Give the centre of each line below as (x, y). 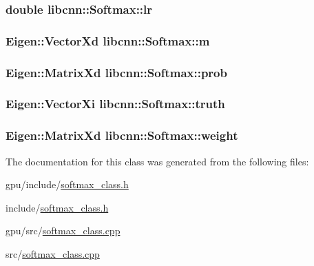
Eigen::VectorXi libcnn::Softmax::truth (115, 104)
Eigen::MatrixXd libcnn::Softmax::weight (122, 135)
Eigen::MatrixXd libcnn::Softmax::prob (116, 72)
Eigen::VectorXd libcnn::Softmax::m (108, 40)
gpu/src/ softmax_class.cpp (63, 231)
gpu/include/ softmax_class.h (67, 184)
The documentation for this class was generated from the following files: (157, 161)
